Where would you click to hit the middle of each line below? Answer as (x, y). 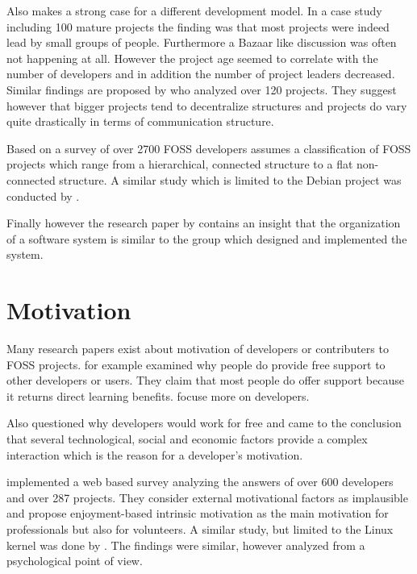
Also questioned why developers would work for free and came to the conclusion (204, 423)
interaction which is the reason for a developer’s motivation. (155, 454)
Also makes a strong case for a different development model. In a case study (194, 10)
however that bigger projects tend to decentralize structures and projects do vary (207, 105)
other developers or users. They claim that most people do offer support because (205, 380)
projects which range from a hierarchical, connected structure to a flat (180, 164)
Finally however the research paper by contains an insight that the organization (204, 223)
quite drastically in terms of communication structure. (140, 121)
